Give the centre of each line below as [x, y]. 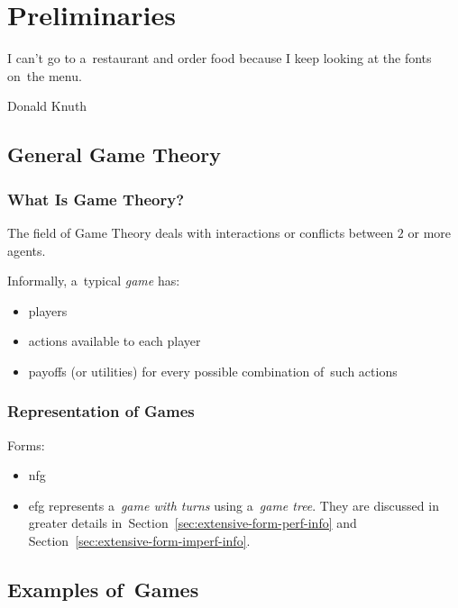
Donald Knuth [47, 106]
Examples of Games [103, 590]
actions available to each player [114, 341]
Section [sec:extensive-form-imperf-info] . [139, 541]
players [48, 310]
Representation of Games [101, 411]
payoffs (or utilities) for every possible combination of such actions [213, 371]
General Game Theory [114, 154]
